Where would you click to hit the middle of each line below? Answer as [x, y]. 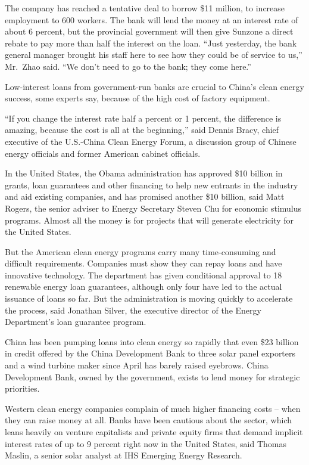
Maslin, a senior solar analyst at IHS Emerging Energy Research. [124, 455]
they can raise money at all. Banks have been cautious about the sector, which [148, 420]
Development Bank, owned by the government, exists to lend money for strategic [152, 376]
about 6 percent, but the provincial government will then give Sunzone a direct [149, 31]
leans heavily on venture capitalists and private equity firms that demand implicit [154, 432]
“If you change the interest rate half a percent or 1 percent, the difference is [143, 118]
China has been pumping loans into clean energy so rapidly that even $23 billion [152, 341]
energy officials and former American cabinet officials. [103, 153]
